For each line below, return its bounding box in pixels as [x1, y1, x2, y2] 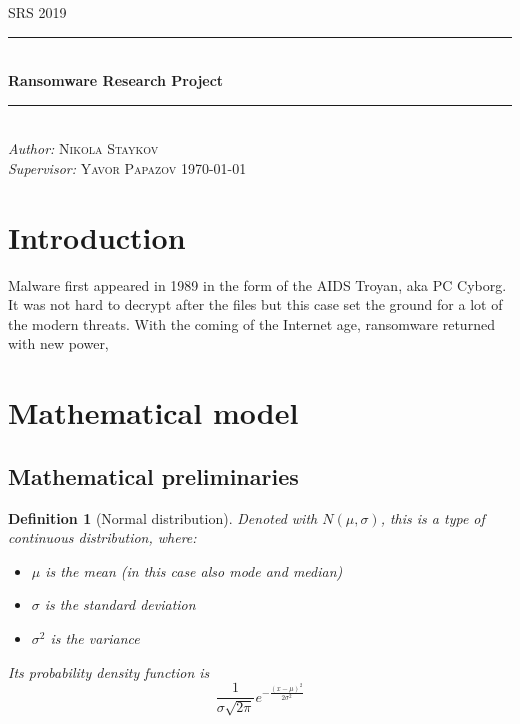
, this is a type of [380, 507, 485, 528]
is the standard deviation [44, 594, 196, 615]
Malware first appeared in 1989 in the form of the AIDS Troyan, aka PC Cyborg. [8, 274, 507, 295]
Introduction [8, 216, 186, 257]
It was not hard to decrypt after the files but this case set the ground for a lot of [8, 294, 503, 315]
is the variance [50, 628, 140, 649]
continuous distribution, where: [8, 527, 197, 548]
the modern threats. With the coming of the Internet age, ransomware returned [8, 313, 495, 334]
